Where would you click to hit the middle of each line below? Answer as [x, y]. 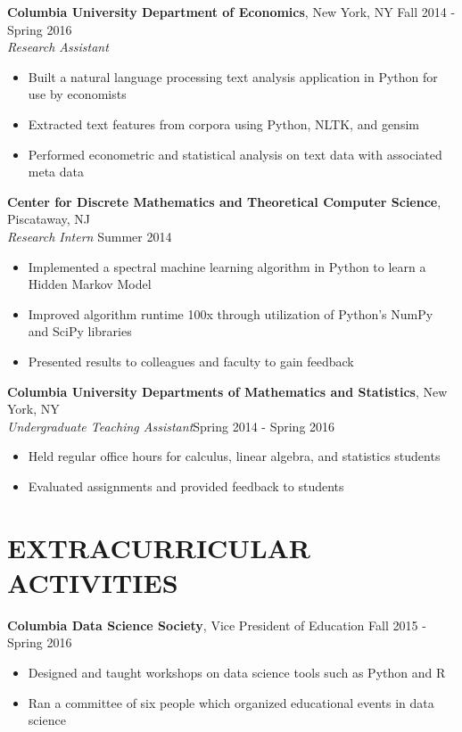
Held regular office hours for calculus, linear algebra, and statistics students [234, 456]
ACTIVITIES [93, 582]
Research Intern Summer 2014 [90, 236]
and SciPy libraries [80, 331]
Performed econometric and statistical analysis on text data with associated [235, 154]
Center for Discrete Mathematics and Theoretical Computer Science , [224, 201]
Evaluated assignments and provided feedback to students [186, 485]
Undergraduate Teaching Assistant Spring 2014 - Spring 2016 [171, 426]
